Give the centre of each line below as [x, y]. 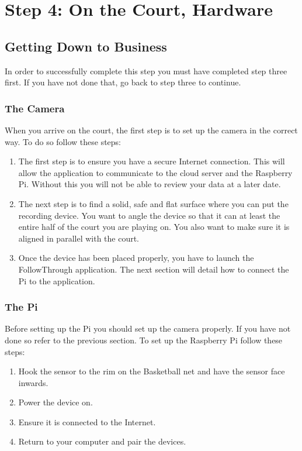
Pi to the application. [57, 280]
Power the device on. [55, 402]
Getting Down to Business [86, 46]
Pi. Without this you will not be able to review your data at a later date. [150, 184]
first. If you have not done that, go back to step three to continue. [123, 82]
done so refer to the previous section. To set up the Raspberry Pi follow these [144, 340]
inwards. [33, 382]
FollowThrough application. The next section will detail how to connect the [154, 269]
